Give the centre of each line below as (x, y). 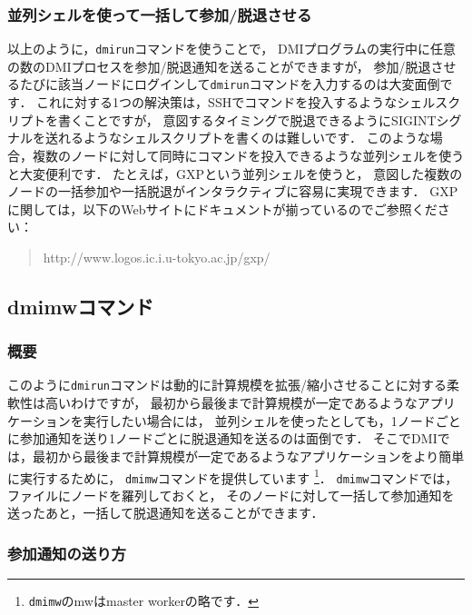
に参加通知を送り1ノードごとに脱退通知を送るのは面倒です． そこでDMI (222, 438)
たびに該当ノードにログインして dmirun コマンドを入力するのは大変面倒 (230, 84)
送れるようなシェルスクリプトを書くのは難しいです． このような (237, 138)
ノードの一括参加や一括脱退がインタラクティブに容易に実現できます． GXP (233, 191)
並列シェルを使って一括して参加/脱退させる (160, 14)
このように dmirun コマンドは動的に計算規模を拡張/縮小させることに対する (227, 385)
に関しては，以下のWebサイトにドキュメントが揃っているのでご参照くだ (222, 208)
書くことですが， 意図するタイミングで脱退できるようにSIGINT (247, 119)
